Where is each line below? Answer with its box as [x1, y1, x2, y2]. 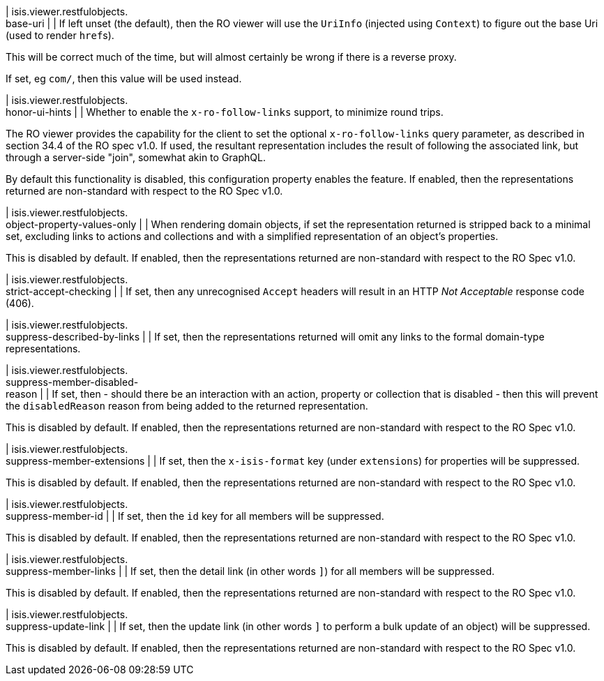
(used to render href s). [6, 29, 114, 41]
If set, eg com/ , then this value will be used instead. [6, 73, 242, 84]
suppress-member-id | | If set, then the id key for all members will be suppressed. [6, 510, 384, 522]
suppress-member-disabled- [6, 376, 139, 388]
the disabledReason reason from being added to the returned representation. [6, 400, 368, 412]
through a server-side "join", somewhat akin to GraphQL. [6, 151, 266, 163]
